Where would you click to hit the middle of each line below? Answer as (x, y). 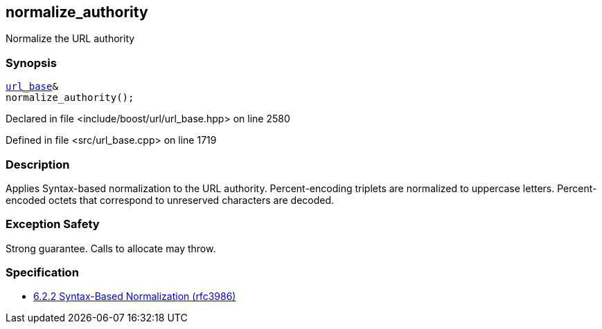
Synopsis (31, 63)
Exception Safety (53, 224)
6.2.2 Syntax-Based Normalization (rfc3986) (135, 297)
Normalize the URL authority (70, 39)
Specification (42, 273)
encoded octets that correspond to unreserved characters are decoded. (170, 200)
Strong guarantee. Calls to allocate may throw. (111, 248)
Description (38, 164)
